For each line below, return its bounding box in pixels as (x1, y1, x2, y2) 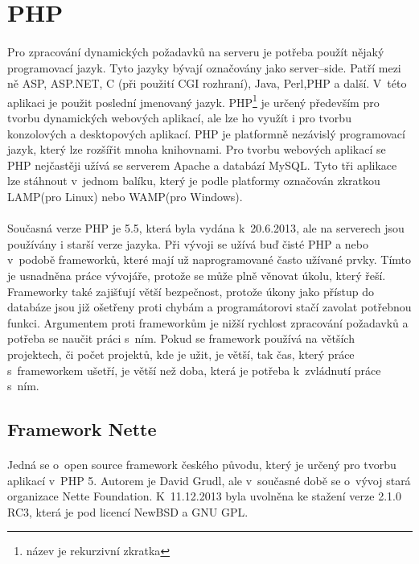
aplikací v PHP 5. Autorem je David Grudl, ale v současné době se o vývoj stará (7, 471, 411, 488)
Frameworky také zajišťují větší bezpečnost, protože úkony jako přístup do (7, 282, 375, 299)
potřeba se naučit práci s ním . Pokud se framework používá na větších (7, 330, 355, 347)
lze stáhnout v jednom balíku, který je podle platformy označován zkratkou (7, 172, 380, 189)
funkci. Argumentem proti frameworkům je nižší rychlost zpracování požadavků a (7, 314, 409, 331)
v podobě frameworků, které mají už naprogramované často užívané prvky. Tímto (7, 251, 411, 268)
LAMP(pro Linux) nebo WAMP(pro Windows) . (7, 187, 243, 204)
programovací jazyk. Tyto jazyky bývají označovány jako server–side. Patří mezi (7, 59, 401, 76)
